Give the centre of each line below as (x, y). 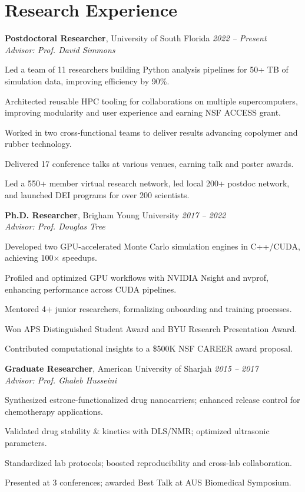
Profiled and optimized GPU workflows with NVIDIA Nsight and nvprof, (137, 278)
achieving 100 (29, 258)
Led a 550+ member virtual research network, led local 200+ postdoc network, (147, 183)
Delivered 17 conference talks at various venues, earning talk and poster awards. (149, 163)
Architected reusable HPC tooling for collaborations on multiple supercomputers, (151, 101)
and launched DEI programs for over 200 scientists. (97, 195)
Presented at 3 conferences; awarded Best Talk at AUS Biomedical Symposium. (148, 482)
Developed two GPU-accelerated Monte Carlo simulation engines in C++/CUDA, (152, 246)
